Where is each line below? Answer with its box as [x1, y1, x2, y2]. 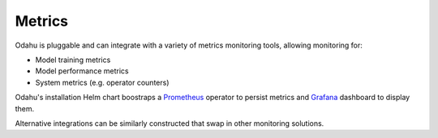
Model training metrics [35, 55, 111, 65]
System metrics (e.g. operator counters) [35, 77, 170, 87]
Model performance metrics [35, 66, 129, 76]
